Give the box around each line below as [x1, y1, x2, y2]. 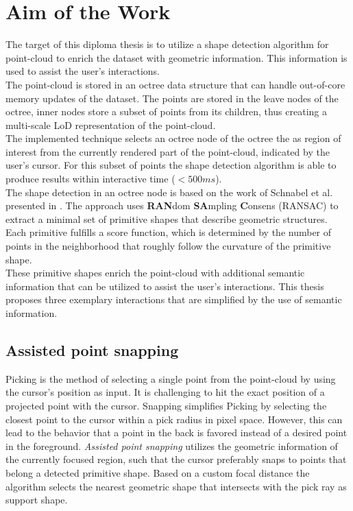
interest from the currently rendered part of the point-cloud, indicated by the [5, 144, 330, 158]
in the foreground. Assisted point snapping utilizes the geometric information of [5, 438, 338, 453]
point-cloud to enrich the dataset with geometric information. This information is [5, 50, 348, 64]
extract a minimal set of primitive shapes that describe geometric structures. [5, 211, 328, 226]
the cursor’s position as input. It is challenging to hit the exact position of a [5, 385, 325, 399]
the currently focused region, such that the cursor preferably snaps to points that [5, 452, 347, 466]
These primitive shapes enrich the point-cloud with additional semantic [5, 265, 305, 280]
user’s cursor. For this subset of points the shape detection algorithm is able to [5, 158, 337, 172]
